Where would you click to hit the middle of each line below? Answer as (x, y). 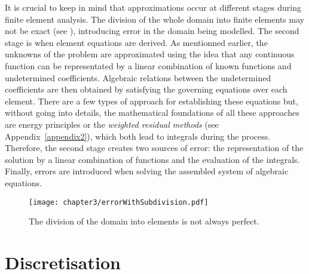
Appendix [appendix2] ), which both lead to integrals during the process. (138, 136)
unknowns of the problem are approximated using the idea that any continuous (150, 54)
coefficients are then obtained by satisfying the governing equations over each (146, 89)
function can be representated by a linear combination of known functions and (148, 65)
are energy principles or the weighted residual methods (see (112, 124)
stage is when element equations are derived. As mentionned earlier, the (136, 42)
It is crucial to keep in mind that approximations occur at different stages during (153, 7)
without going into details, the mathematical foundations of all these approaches (152, 113)
